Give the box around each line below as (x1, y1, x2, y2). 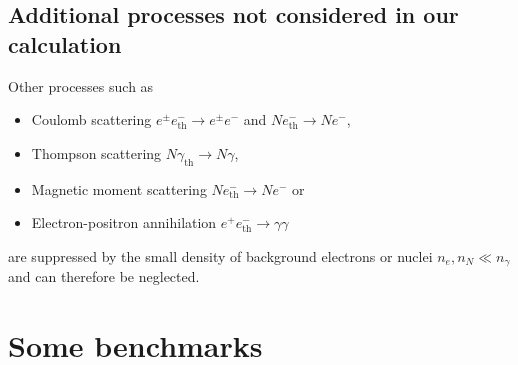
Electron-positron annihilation (31, 212, 217, 233)
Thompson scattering (31, 142, 162, 163)
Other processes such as (8, 75, 154, 96)
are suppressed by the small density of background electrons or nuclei (8, 245, 433, 266)
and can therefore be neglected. (8, 266, 200, 287)
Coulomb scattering (31, 109, 152, 130)
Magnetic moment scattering (31, 178, 207, 199)
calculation (8, 28, 122, 59)
